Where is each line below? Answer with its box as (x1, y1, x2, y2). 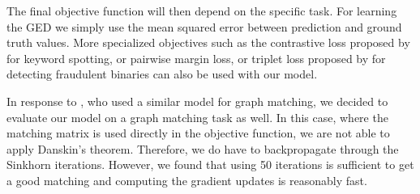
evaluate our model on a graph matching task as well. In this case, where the (6, 108, 388, 125)
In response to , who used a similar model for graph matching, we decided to (6, 92, 388, 109)
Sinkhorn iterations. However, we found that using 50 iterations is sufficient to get (6, 156, 414, 173)
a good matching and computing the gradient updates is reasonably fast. (6, 171, 367, 188)
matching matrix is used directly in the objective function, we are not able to (6, 124, 390, 141)
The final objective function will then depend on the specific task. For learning (6, 2, 397, 19)
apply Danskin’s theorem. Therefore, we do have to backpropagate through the (6, 140, 399, 157)
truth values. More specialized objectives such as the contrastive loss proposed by (6, 34, 410, 51)
